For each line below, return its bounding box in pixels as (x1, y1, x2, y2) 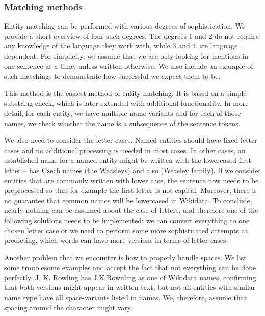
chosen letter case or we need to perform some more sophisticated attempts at (4, 225, 248, 235)
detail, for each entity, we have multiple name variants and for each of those (4, 107, 241, 118)
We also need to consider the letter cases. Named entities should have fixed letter (4, 135, 257, 145)
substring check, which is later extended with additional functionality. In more (4, 98, 249, 108)
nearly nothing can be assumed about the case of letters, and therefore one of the (4, 205, 258, 215)
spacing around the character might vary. (4, 302, 132, 312)
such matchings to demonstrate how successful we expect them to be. (4, 70, 221, 81)
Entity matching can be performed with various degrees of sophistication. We (4, 20, 246, 31)
